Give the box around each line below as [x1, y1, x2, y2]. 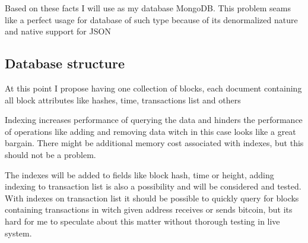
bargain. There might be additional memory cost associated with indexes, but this [5, 137, 304, 149]
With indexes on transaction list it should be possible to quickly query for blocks [5, 191, 299, 204]
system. [5, 226, 32, 239]
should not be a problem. [5, 148, 96, 160]
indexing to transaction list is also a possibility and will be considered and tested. [5, 180, 301, 192]
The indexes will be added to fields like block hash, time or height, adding [5, 168, 274, 181]
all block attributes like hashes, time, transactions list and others [5, 93, 241, 106]
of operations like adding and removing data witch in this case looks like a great [5, 125, 296, 137]
